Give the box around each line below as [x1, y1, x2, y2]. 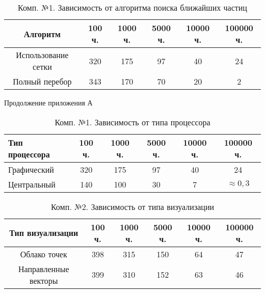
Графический [8, 163, 54, 175]
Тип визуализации [9, 227, 78, 239]
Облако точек [20, 248, 67, 260]
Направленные [18, 262, 69, 275]
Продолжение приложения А [4, 97, 93, 108]
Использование [16, 49, 69, 61]
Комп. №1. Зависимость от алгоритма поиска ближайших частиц [18, 2, 247, 13]
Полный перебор [13, 75, 72, 87]
